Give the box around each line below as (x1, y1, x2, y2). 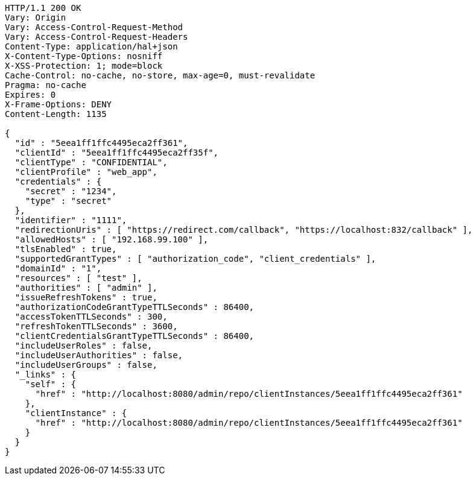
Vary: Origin (5, 13, 66, 22)
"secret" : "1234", (25, 186, 117, 196)
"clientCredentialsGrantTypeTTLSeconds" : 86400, (14, 331, 255, 341)
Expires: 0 (5, 90, 56, 99)
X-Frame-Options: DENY (5, 99, 112, 109)
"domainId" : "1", (14, 264, 102, 273)
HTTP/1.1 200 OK (5, 3, 81, 13)
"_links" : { (14, 370, 77, 379)
